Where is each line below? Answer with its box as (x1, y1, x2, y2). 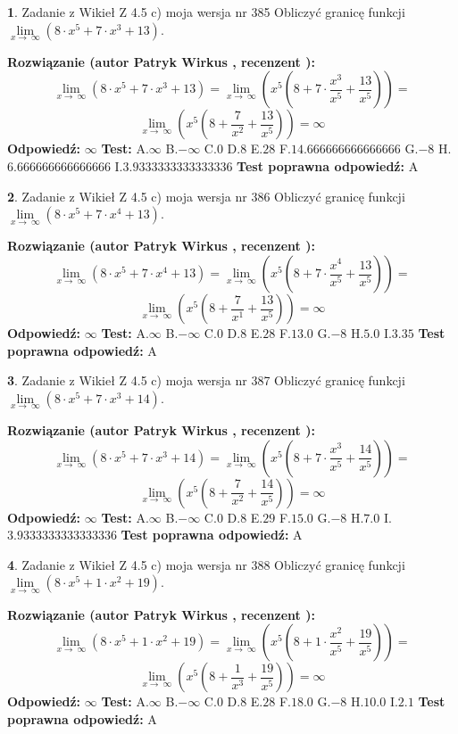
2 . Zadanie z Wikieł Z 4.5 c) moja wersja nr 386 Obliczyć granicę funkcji (7, 186, 405, 205)
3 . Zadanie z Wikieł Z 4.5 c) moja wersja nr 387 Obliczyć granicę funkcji (7, 371, 405, 390)
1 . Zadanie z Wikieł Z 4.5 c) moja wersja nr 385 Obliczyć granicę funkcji (7, 3, 405, 21)
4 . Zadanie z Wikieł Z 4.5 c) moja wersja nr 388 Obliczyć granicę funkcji (7, 555, 405, 573)
